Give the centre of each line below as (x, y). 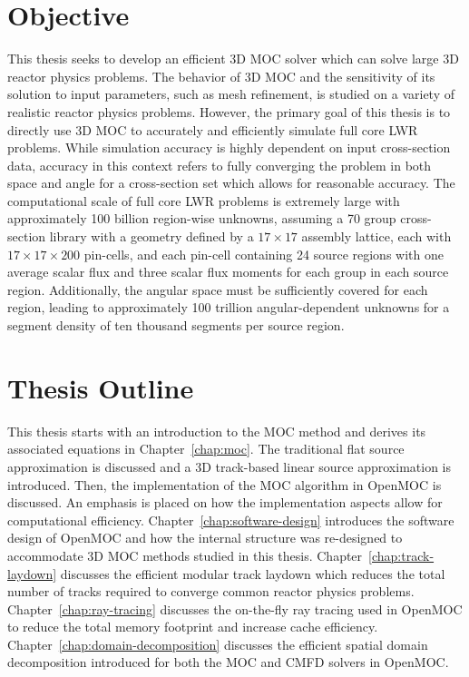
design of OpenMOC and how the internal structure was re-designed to (205, 538)
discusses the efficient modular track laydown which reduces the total (253, 573)
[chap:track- (401, 555)
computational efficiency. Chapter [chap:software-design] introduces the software (231, 520)
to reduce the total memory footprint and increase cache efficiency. (193, 627)
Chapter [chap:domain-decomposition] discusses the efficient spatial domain (218, 644)
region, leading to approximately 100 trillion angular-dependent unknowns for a (229, 307)
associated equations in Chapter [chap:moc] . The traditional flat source (206, 449)
